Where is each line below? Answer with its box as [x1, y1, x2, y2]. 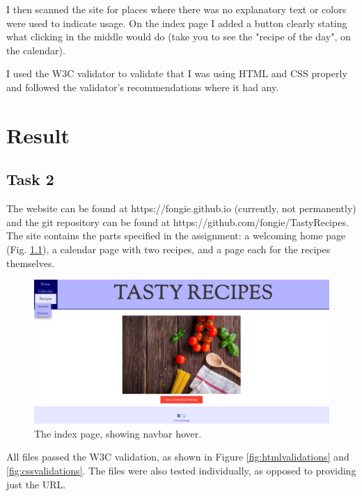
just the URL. [6, 477, 66, 491]
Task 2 [6, 168, 54, 190]
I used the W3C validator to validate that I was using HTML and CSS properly [6, 66, 347, 81]
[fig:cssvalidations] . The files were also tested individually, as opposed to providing [6, 463, 356, 477]
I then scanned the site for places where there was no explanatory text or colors [6, 2, 347, 16]
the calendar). [6, 42, 65, 57]
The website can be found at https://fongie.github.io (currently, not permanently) [6, 201, 356, 216]
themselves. [6, 255, 55, 270]
